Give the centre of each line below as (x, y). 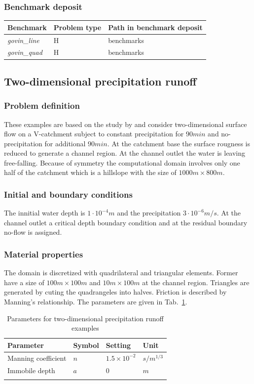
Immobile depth (31, 370)
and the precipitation (149, 213)
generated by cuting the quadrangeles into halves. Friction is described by (115, 292)
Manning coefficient (37, 358)
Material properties (44, 254)
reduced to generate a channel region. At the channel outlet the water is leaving (125, 153)
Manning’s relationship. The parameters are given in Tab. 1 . (96, 302)
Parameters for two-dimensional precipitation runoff (85, 318)
